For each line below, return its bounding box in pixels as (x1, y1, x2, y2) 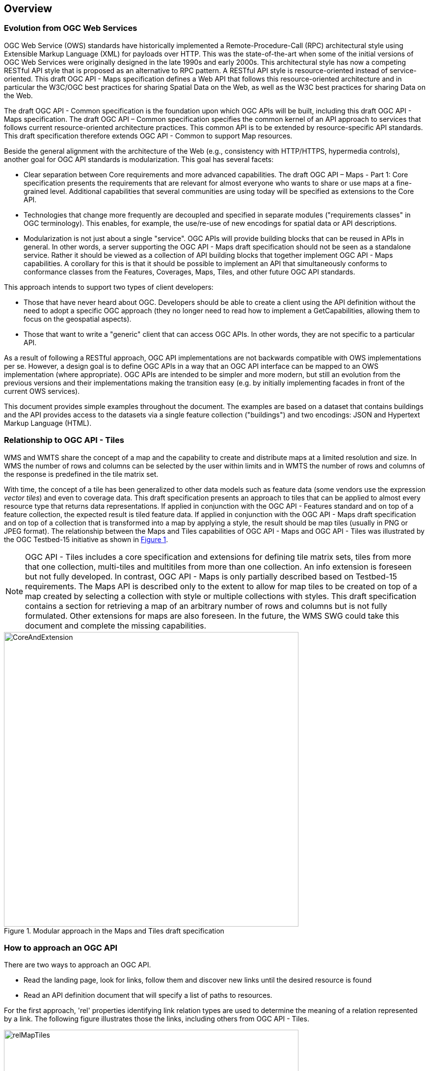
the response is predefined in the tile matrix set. (4, 469, 159, 478)
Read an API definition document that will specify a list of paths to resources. (24, 991, 272, 1000)
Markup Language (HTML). (4, 418, 92, 427)
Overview (4, 2, 53, 15)
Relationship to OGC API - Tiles (4, 435, 124, 445)
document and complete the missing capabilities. (25, 620, 207, 631)
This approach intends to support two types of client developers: (4, 282, 214, 291)
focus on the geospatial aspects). (24, 314, 132, 323)
